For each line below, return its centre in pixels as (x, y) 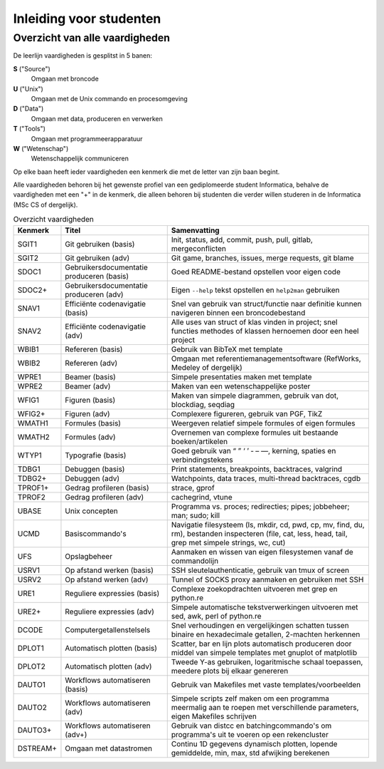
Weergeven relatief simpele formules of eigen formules (263, 423)
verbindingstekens (202, 460)
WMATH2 (33, 437)
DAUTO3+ (34, 730)
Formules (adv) (91, 437)
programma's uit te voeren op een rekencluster (250, 734)
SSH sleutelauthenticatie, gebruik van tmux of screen (260, 570)
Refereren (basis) (94, 349)
